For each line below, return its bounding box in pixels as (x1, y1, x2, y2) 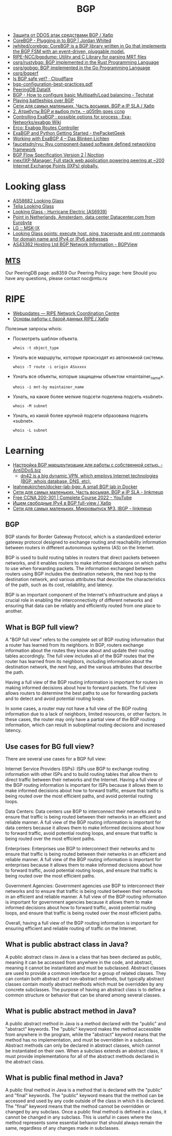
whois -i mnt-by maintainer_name (12, 384, 84, 390)
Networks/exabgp (12, 119, 51, 126)
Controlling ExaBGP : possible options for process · (12, 114, 121, 120)
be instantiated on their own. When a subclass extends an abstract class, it (5, 1047, 163, 1054)
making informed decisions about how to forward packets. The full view (5, 685, 157, 691)
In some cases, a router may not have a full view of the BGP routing (5, 706, 147, 712)
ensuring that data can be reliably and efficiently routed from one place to (5, 603, 161, 609)
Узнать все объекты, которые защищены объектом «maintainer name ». (12, 373, 165, 381)
